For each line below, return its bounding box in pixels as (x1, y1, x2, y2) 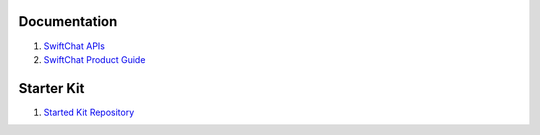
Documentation (18, 13, 118, 30)
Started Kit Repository (43, 106, 135, 118)
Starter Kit (18, 80, 85, 97)
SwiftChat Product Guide (43, 53, 146, 65)
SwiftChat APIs (43, 40, 105, 52)
